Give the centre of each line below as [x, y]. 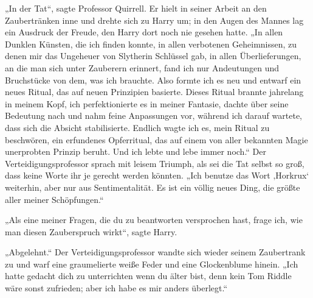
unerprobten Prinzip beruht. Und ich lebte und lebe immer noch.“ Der [136, 151]
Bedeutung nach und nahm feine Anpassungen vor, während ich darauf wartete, [153, 115]
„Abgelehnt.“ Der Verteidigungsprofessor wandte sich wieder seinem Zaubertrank [155, 252]
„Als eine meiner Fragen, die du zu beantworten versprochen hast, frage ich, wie [154, 220]
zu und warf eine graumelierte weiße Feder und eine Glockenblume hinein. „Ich [152, 264]
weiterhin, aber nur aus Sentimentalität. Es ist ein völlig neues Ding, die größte [153, 187]
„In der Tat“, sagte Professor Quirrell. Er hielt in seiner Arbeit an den [136, 8]
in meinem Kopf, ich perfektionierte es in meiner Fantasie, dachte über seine [147, 103]
